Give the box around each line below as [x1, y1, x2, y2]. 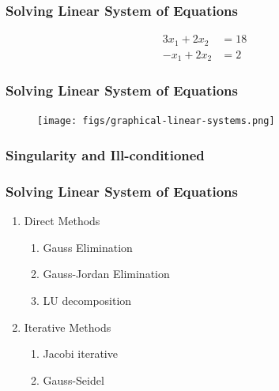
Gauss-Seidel [43, 371, 104, 388]
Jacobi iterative [43, 345, 118, 362]
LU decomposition [43, 291, 132, 308]
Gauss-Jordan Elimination [43, 265, 170, 282]
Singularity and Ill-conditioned [6, 145, 205, 164]
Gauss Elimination [43, 239, 133, 255]
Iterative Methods [24, 318, 111, 335]
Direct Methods [24, 212, 100, 229]
